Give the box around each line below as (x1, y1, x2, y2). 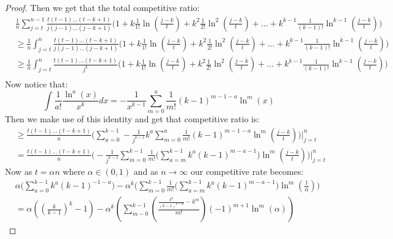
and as (133, 164, 158, 177)
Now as (5, 164, 32, 177)
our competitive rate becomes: (190, 164, 304, 177)
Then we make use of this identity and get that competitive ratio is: (5, 112, 260, 125)
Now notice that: (5, 78, 68, 90)
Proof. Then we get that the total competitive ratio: (5, 1, 200, 13)
